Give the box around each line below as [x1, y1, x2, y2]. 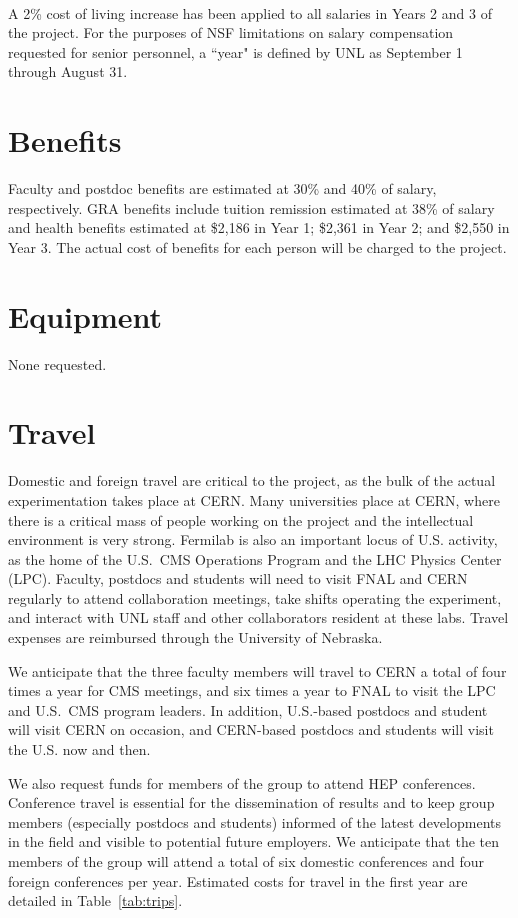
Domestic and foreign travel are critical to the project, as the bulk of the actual [8, 470, 496, 491]
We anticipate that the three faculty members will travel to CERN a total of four [8, 660, 507, 681]
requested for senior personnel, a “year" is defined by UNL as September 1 [8, 41, 463, 62]
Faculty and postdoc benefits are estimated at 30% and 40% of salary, [8, 178, 437, 199]
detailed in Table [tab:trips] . [8, 890, 183, 911]
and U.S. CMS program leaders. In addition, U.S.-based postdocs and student [8, 699, 488, 720]
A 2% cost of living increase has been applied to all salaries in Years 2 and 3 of [8, 2, 492, 23]
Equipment [8, 295, 162, 336]
